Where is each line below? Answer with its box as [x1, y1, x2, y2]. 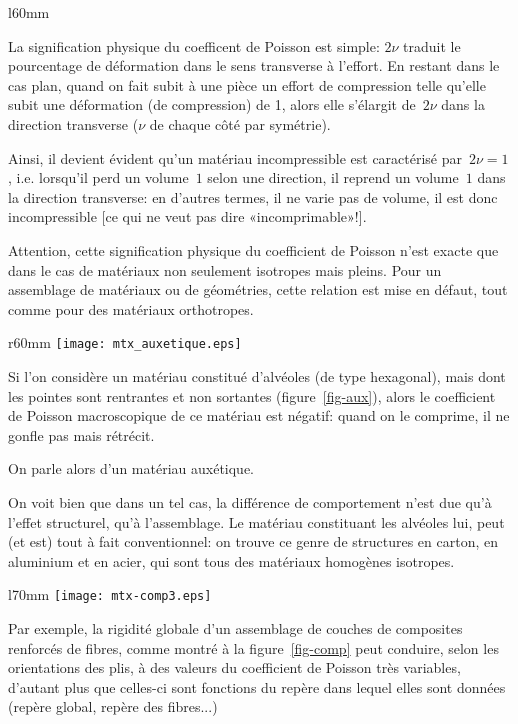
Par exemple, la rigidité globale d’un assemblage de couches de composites [8, 617, 463, 638]
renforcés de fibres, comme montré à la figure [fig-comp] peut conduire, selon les [8, 637, 499, 658]
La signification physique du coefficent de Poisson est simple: [8, 35, 380, 56]
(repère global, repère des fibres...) [8, 696, 218, 717]
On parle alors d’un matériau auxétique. [8, 458, 255, 479]
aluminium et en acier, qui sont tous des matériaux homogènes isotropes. [8, 550, 455, 571]
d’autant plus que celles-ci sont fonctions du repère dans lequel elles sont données [8, 676, 506, 697]
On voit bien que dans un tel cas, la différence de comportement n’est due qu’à [8, 491, 492, 512]
